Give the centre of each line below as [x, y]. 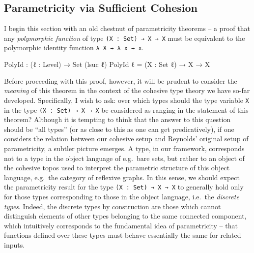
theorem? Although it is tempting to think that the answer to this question [117, 119]
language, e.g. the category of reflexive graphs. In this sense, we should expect [122, 177]
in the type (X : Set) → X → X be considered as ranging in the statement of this [126, 110]
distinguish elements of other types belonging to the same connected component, [125, 216]
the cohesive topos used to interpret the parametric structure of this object [117, 168]
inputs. [14, 244]
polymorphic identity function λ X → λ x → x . [74, 47]
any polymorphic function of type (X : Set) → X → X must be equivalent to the [125, 38]
